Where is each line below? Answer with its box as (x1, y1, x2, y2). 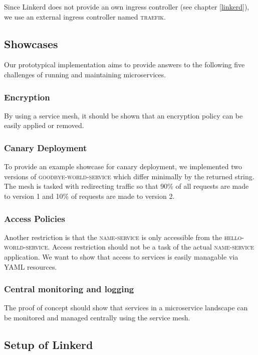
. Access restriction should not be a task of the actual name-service (48, 242, 254, 252)
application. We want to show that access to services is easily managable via (4, 251, 238, 262)
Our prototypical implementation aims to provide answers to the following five (4, 59, 245, 70)
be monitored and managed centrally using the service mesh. (4, 312, 190, 322)
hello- (224, 231, 244, 242)
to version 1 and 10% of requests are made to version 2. (4, 190, 175, 201)
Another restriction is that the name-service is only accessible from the (4, 231, 222, 242)
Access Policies (4, 212, 65, 224)
